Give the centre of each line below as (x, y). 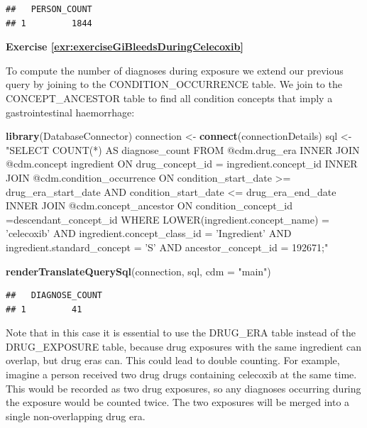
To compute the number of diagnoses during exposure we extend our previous (175, 70)
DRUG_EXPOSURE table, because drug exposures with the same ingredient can (184, 346)
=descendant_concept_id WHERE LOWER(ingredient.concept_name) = (168, 219)
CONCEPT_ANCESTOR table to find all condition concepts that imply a (169, 98)
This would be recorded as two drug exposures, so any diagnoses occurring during (183, 388)
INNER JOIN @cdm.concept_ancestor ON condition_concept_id (149, 205)
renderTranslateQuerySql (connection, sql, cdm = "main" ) (138, 271)
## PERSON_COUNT (49, 9)
